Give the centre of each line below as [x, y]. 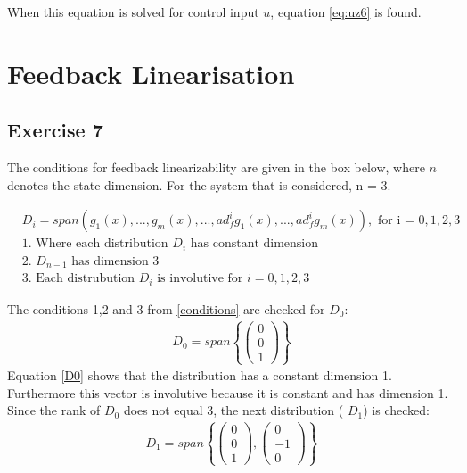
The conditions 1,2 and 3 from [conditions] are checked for [166, 308]
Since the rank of [54, 410]
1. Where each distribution [95, 244]
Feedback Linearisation [151, 73]
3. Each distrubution [78, 279]
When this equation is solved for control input [133, 12]
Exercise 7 [55, 130]
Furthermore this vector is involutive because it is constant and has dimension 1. [228, 392]
